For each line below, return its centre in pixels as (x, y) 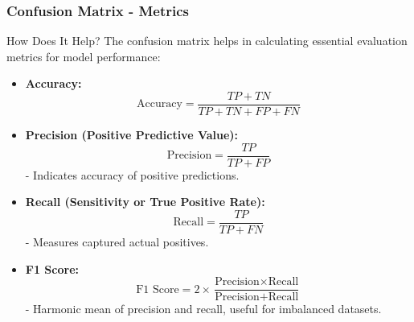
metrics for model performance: (84, 56)
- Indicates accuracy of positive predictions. (132, 174)
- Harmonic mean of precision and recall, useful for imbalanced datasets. (203, 309)
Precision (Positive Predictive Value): (132, 135)
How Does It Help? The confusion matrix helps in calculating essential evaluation (207, 41)
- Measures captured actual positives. (117, 241)
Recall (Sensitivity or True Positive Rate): (145, 202)
